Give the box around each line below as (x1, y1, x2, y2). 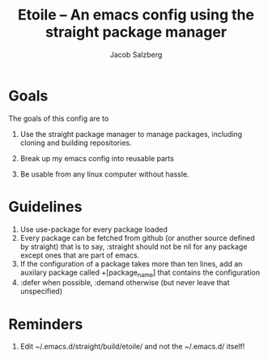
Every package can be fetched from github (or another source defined (19, 233, 255, 242)
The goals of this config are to (8, 113, 109, 123)
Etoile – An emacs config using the (17, 6, 255, 24)
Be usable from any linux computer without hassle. (19, 169, 189, 179)
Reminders (8, 314, 83, 333)
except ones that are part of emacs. (19, 250, 140, 260)
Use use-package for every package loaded (19, 224, 168, 234)
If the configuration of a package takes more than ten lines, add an (19, 259, 243, 268)
